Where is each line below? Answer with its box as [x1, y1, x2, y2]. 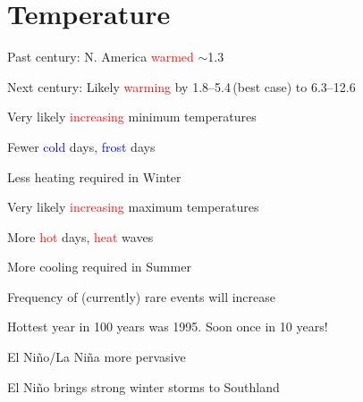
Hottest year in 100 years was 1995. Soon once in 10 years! [7, 317, 328, 336]
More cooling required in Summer [7, 257, 191, 276]
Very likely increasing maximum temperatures [7, 197, 259, 216]
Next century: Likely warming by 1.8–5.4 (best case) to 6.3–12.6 [7, 77, 356, 96]
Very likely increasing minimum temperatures [7, 107, 257, 126]
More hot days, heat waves [7, 227, 154, 246]
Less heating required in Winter [7, 167, 181, 186]
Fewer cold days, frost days [7, 137, 156, 155]
